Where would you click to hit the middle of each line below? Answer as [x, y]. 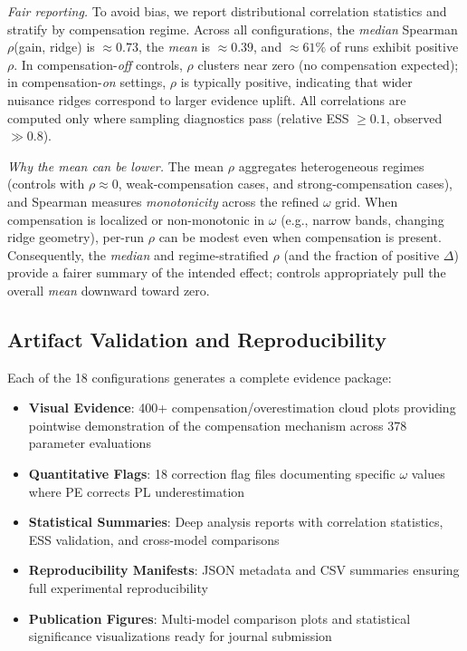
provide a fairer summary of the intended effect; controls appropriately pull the [227, 272]
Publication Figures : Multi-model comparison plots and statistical [219, 618]
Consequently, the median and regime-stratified [138, 254]
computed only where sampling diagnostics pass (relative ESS [178, 117]
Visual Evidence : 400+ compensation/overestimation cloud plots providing [242, 408]
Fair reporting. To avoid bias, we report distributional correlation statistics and [227, 11]
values [428, 474]
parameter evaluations [90, 443]
